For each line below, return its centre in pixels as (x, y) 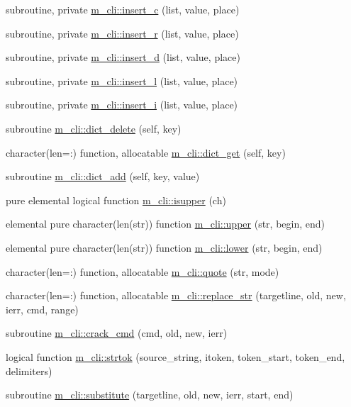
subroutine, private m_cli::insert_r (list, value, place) (122, 33)
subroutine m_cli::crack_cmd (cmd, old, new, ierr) (117, 333)
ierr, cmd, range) (42, 309)
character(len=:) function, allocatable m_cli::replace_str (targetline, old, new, (176, 295)
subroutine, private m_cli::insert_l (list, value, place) (122, 80)
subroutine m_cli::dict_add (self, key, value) (103, 176)
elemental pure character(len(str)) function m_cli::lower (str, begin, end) (164, 247)
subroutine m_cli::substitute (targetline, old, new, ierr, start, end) (150, 395)
